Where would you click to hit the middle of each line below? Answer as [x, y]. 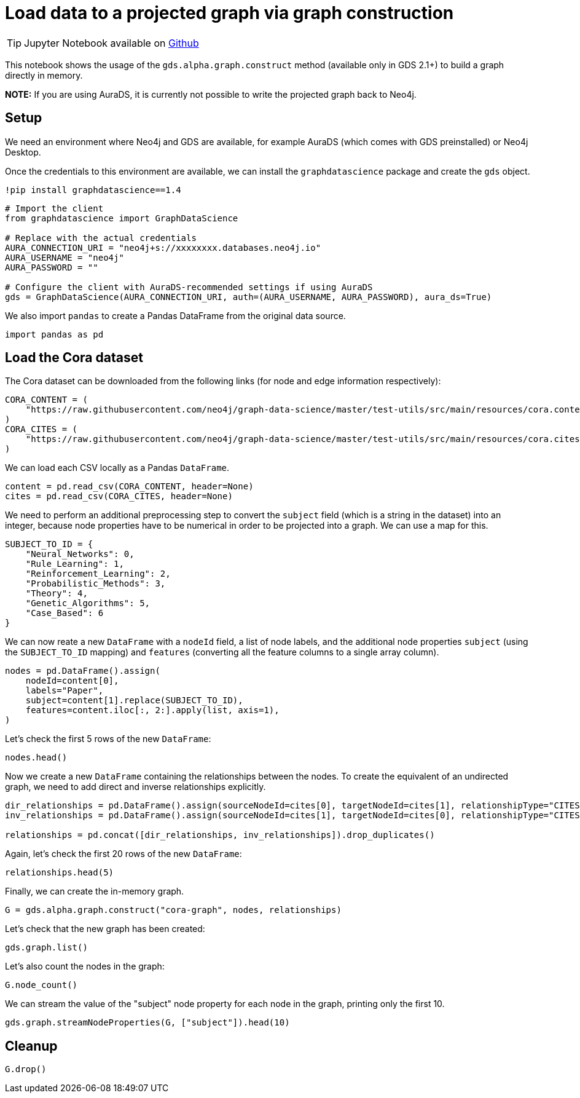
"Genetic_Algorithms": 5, [88, 603]
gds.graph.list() [46, 948]
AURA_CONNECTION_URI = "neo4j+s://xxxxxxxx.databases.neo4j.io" [163, 247]
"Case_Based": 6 [65, 613]
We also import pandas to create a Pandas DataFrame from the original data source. [175, 315]
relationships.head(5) [60, 873]
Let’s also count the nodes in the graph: [85, 966]
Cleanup [31, 1046]
